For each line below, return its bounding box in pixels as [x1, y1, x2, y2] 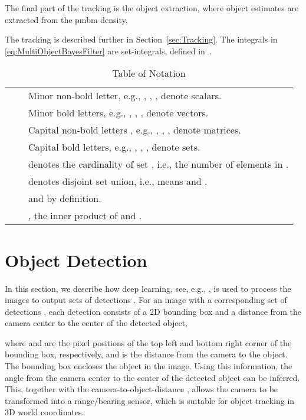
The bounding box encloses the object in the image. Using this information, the [5, 360, 292, 372]
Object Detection [5, 248, 147, 272]
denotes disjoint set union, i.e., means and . [28, 174, 208, 188]
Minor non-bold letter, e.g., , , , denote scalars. [28, 89, 222, 103]
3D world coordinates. [5, 406, 84, 418]
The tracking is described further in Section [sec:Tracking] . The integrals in [5, 33, 278, 45]
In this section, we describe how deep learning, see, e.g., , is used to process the [5, 282, 291, 294]
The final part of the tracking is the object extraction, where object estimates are [5, 2, 299, 14]
